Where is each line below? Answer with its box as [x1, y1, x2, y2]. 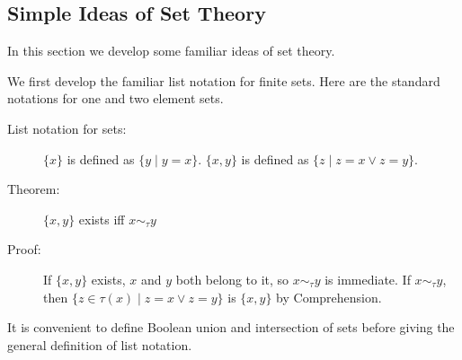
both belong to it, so [175, 269, 289, 288]
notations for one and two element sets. [7, 89, 224, 108]
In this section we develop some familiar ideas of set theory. [7, 41, 335, 60]
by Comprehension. [276, 287, 382, 306]
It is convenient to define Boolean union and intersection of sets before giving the [7, 318, 455, 337]
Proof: [7, 240, 41, 259]
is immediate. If [324, 269, 411, 288]
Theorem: [7, 180, 60, 198]
